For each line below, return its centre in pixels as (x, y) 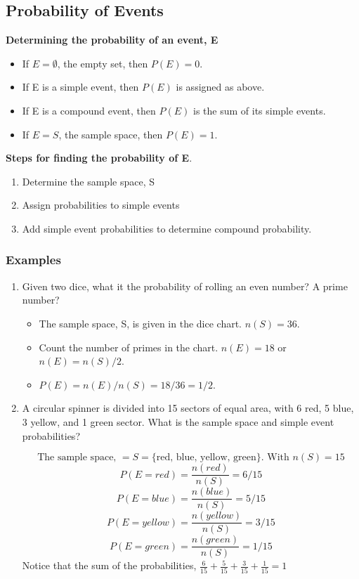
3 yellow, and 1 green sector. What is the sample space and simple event (178, 421)
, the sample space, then (111, 134)
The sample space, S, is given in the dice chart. (140, 323)
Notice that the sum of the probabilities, (109, 565)
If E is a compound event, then (89, 110)
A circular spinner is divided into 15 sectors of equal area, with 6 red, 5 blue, (188, 408)
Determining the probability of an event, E (112, 40)
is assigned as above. (220, 87)
